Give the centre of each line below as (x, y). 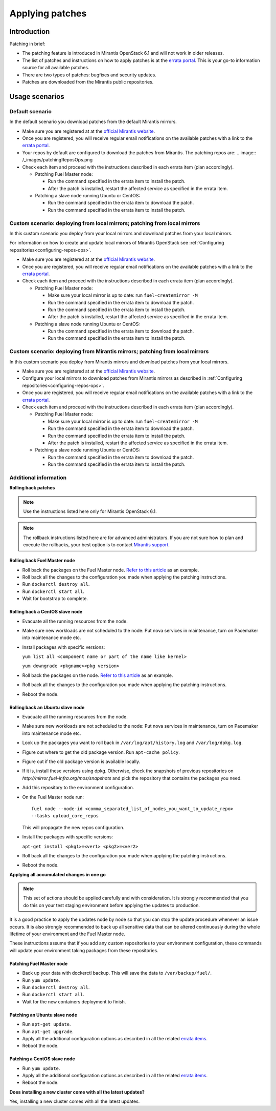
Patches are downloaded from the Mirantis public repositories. (88, 82)
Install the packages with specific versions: (68, 837)
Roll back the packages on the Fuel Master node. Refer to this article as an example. (111, 570)
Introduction (30, 32)
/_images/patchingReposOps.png (57, 160)
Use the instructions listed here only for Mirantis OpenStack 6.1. (90, 511)
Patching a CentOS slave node (42, 1059)
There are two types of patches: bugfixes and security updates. (89, 75)
